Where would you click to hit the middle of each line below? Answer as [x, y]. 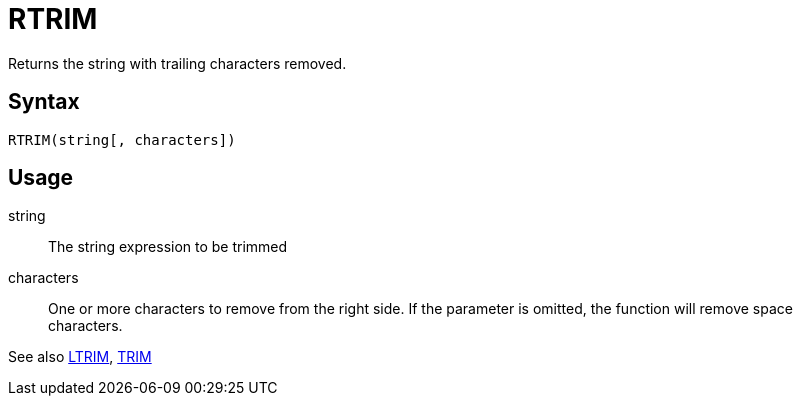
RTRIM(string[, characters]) [122, 139]
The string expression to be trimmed [168, 247]
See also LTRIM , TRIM [80, 357]
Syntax [44, 102]
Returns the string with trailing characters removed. [177, 63]
